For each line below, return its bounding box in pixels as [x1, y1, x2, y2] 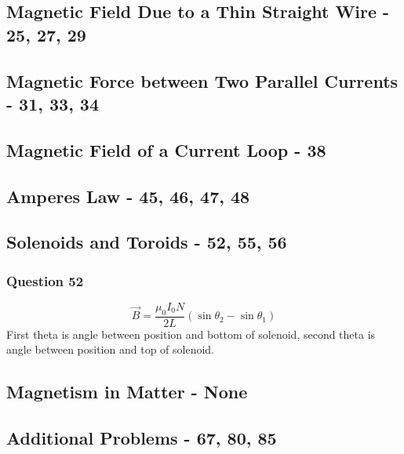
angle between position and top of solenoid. [6, 341, 215, 358]
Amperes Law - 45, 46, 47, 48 [6, 183, 250, 208]
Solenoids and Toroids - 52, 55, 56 [6, 230, 287, 254]
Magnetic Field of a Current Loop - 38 [6, 137, 326, 162]
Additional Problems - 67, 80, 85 [6, 426, 277, 450]
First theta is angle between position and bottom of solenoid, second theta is [6, 325, 376, 342]
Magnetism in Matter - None [6, 380, 248, 404]
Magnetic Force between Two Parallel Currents [6, 68, 399, 93]
